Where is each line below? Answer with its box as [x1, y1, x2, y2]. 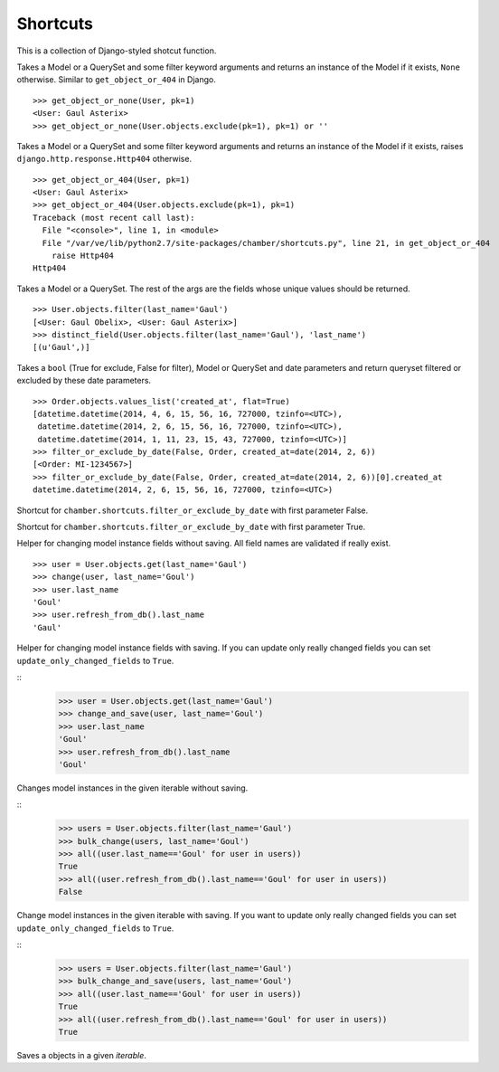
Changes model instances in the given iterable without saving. [16, 783, 249, 793]
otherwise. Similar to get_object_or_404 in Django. [16, 74, 216, 85]
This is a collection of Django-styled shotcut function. [16, 45, 217, 56]
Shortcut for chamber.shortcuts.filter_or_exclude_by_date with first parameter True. [16, 521, 366, 533]
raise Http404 [51, 251, 115, 261]
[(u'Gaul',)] [33, 342, 90, 353]
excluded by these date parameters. [16, 375, 152, 386]
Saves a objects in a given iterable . [16, 1049, 146, 1060]
